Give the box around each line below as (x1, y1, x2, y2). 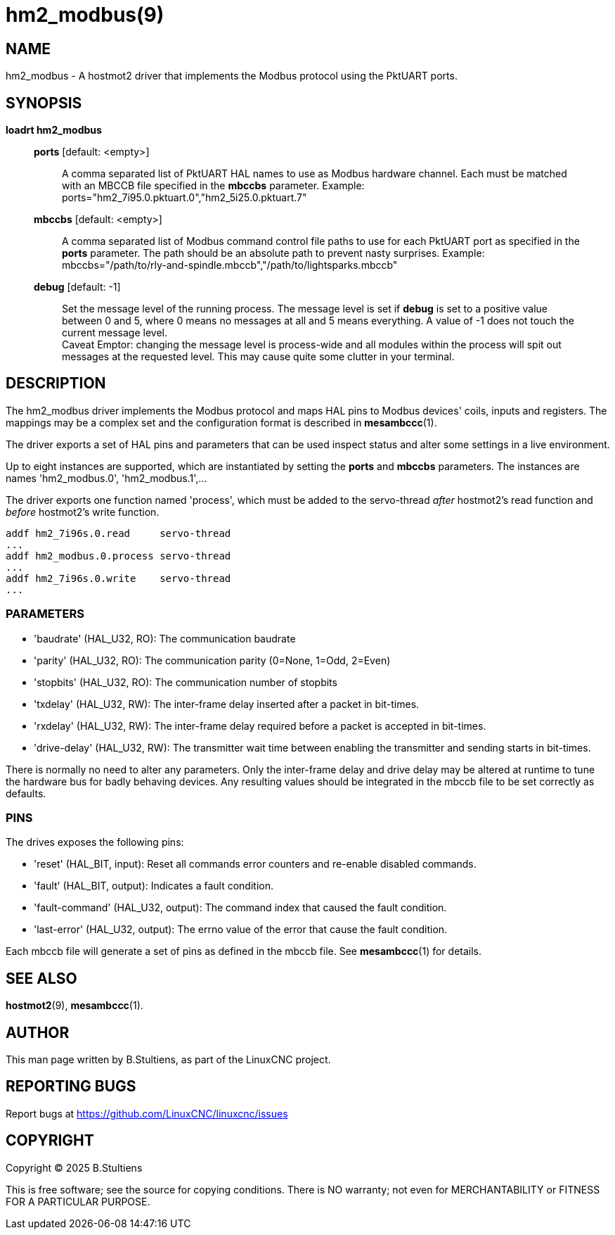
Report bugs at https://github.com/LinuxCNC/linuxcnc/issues (6, 1107, 288, 1120)
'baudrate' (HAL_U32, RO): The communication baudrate (34, 632, 296, 645)
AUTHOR (6, 1023, 70, 1041)
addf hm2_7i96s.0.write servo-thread (6, 572, 231, 584)
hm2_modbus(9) (6, 3, 164, 27)
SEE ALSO (6, 969, 77, 987)
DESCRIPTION (6, 374, 106, 393)
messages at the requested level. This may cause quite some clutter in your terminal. (62, 350, 455, 363)
